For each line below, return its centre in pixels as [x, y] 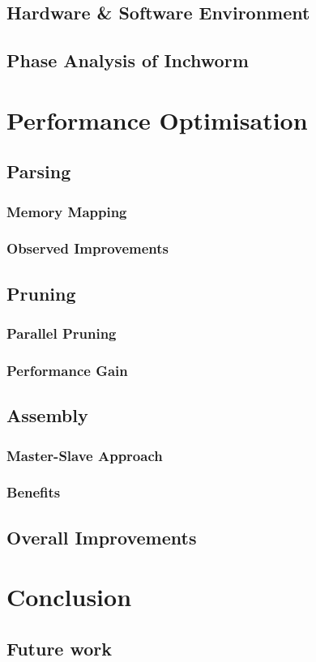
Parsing [39, 171]
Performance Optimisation [157, 120]
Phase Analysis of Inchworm [128, 60]
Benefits [34, 492]
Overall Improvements [102, 537]
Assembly [47, 415]
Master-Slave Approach [85, 455]
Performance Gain [67, 370]
